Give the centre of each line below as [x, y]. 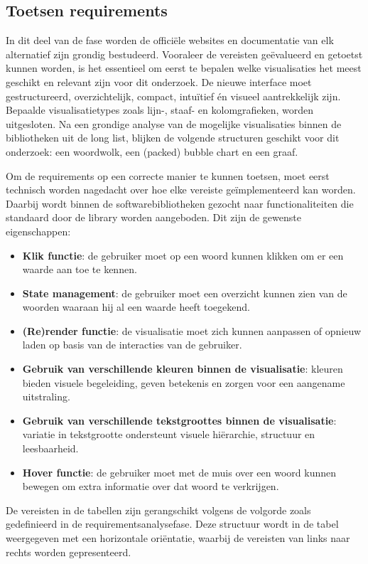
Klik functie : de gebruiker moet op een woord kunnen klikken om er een [183, 255]
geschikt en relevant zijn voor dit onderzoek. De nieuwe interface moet [159, 81]
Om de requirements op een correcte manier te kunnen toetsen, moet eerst [168, 175]
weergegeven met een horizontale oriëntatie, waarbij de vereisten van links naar [178, 538]
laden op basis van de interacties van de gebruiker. [132, 345]
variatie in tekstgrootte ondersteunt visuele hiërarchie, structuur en [169, 434]
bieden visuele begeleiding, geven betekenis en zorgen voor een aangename [184, 382]
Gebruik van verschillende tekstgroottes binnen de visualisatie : [179, 420]
